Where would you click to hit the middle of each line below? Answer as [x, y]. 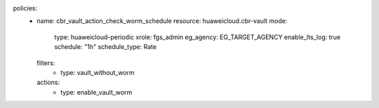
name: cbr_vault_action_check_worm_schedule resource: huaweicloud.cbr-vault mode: [162, 21]
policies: [25, 8]
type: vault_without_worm [98, 72]
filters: [46, 62]
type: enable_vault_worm [97, 92]
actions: [48, 82]
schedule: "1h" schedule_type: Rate [106, 47]
